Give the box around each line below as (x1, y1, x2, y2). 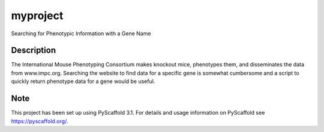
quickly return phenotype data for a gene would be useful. (11, 78, 155, 85)
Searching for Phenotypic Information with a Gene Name (11, 30, 151, 37)
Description (11, 45, 56, 56)
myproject (11, 9, 64, 22)
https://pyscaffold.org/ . (11, 117, 68, 125)
